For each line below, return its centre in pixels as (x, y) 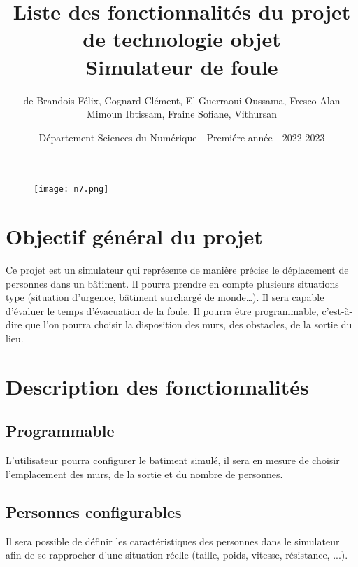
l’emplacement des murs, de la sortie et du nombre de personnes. (144, 474)
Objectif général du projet (134, 236)
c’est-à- (337, 310)
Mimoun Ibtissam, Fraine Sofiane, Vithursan (182, 114)
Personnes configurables (94, 511)
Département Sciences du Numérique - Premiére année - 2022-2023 (182, 137)
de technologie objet (182, 39)
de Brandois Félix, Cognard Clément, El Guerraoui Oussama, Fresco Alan (182, 100)
